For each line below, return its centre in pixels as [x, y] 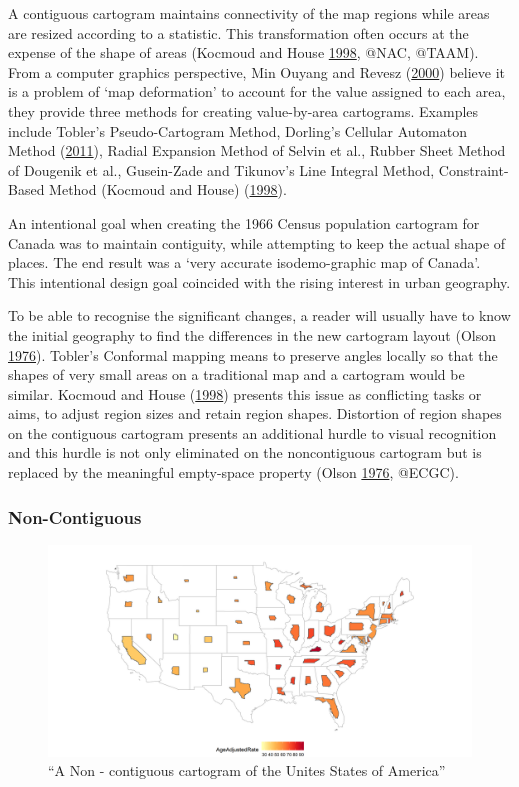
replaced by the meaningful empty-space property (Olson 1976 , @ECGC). [233, 472]
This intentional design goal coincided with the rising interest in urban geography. [259, 281]
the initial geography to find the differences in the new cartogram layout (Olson [252, 334]
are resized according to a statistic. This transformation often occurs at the [238, 32]
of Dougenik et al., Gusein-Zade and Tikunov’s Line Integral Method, [221, 169]
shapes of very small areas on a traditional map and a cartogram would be [236, 374]
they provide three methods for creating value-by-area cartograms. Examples [243, 110]
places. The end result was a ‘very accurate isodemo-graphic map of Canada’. [244, 262]
